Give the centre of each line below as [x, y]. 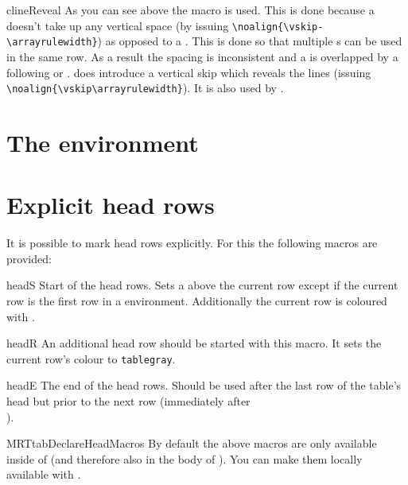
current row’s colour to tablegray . [91, 358]
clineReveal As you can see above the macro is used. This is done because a [190, 10]
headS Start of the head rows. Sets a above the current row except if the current [202, 285]
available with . [44, 474]
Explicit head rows [111, 205]
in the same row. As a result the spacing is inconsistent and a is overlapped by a [202, 56]
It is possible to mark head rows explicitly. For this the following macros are [192, 243]
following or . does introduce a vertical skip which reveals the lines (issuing [189, 72]
